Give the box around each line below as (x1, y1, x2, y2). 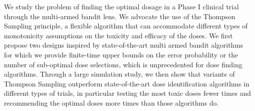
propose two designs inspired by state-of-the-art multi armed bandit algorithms (4, 40, 243, 50)
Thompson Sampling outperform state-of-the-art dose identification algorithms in (4, 78, 250, 88)
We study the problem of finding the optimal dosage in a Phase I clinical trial (4, 1, 239, 11)
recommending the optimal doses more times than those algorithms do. (4, 97, 219, 108)
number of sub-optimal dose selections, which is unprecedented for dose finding (4, 59, 243, 69)
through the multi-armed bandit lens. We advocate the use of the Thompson (4, 11, 235, 21)
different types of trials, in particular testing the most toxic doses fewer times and (4, 88, 251, 98)
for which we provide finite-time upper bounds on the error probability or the (4, 49, 238, 59)
